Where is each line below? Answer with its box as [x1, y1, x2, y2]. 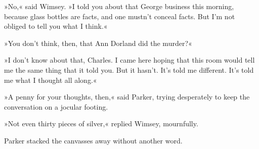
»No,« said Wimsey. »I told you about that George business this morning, [4, 1, 234, 11]
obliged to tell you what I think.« [4, 21, 108, 31]
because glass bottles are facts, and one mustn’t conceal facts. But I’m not [4, 11, 235, 21]
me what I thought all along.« [4, 74, 97, 85]
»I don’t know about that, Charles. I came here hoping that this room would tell [4, 55, 255, 65]
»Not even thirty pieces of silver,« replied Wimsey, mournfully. [4, 118, 198, 129]
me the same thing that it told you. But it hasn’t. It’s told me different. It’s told [4, 64, 254, 75]
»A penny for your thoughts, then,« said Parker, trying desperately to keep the [4, 91, 250, 102]
